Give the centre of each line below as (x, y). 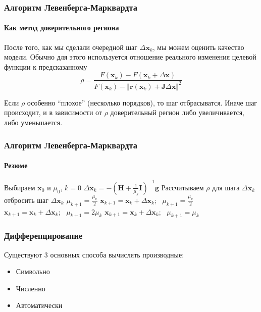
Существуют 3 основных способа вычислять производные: (94, 254)
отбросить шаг (27, 200)
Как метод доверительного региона (62, 28)
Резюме (16, 165)
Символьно (33, 271)
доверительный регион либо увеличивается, (177, 112)
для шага (226, 187)
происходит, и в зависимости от (53, 112)
